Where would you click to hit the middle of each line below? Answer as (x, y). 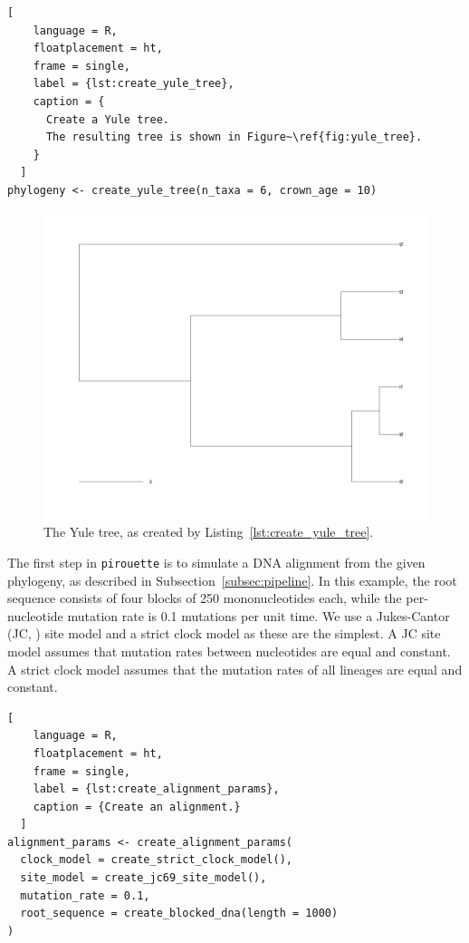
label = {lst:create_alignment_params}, (156, 789)
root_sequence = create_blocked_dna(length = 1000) (179, 914)
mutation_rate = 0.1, (85, 895)
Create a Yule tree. (107, 119)
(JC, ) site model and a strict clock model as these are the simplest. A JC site (224, 633)
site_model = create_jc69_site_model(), (144, 878)
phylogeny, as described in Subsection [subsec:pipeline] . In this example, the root (232, 580)
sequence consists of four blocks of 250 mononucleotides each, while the (205, 598)
